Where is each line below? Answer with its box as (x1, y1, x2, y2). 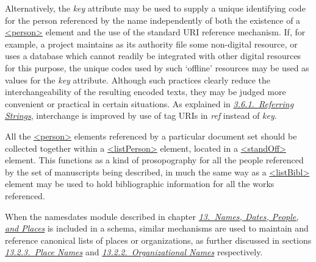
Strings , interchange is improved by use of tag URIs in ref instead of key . (5, 109, 277, 122)
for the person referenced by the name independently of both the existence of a (5, 13, 301, 26)
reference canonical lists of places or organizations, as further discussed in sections (5, 233, 312, 246)
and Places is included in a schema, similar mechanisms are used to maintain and (5, 222, 309, 235)
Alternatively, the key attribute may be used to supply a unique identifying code (5, 2, 306, 14)
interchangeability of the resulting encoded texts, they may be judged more (5, 85, 286, 98)
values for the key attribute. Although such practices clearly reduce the (5, 73, 271, 86)
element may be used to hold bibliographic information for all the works (5, 177, 275, 190)
